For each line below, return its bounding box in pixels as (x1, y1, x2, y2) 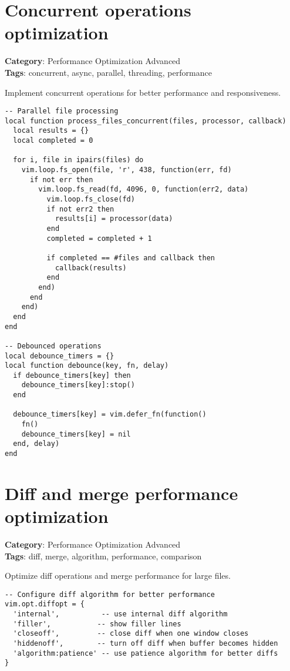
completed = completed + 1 (46, 234, 152, 243)
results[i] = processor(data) (55, 214, 173, 223)
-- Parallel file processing (5, 107, 119, 116)
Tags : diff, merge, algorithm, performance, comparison (5, 549, 202, 562)
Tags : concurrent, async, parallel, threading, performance (5, 66, 212, 78)
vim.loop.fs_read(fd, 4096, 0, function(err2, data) (38, 185, 249, 194)
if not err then (29, 175, 93, 184)
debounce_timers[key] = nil (21, 430, 131, 438)
